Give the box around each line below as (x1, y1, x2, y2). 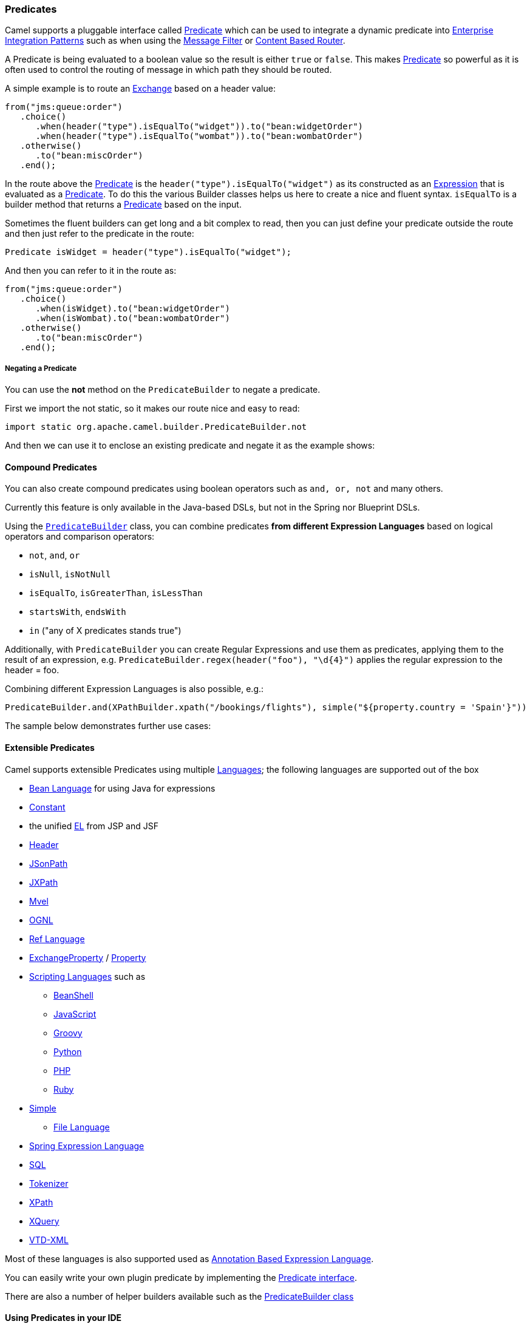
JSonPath (29, 858, 68, 869)
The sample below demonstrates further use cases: (5, 721, 211, 732)
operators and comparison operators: (5, 531, 155, 542)
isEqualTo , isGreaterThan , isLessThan (29, 588, 203, 599)
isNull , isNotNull (29, 569, 111, 580)
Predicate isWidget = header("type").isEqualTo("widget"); (5, 247, 292, 257)
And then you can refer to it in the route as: (5, 265, 177, 276)
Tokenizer (29, 1178, 69, 1189)
